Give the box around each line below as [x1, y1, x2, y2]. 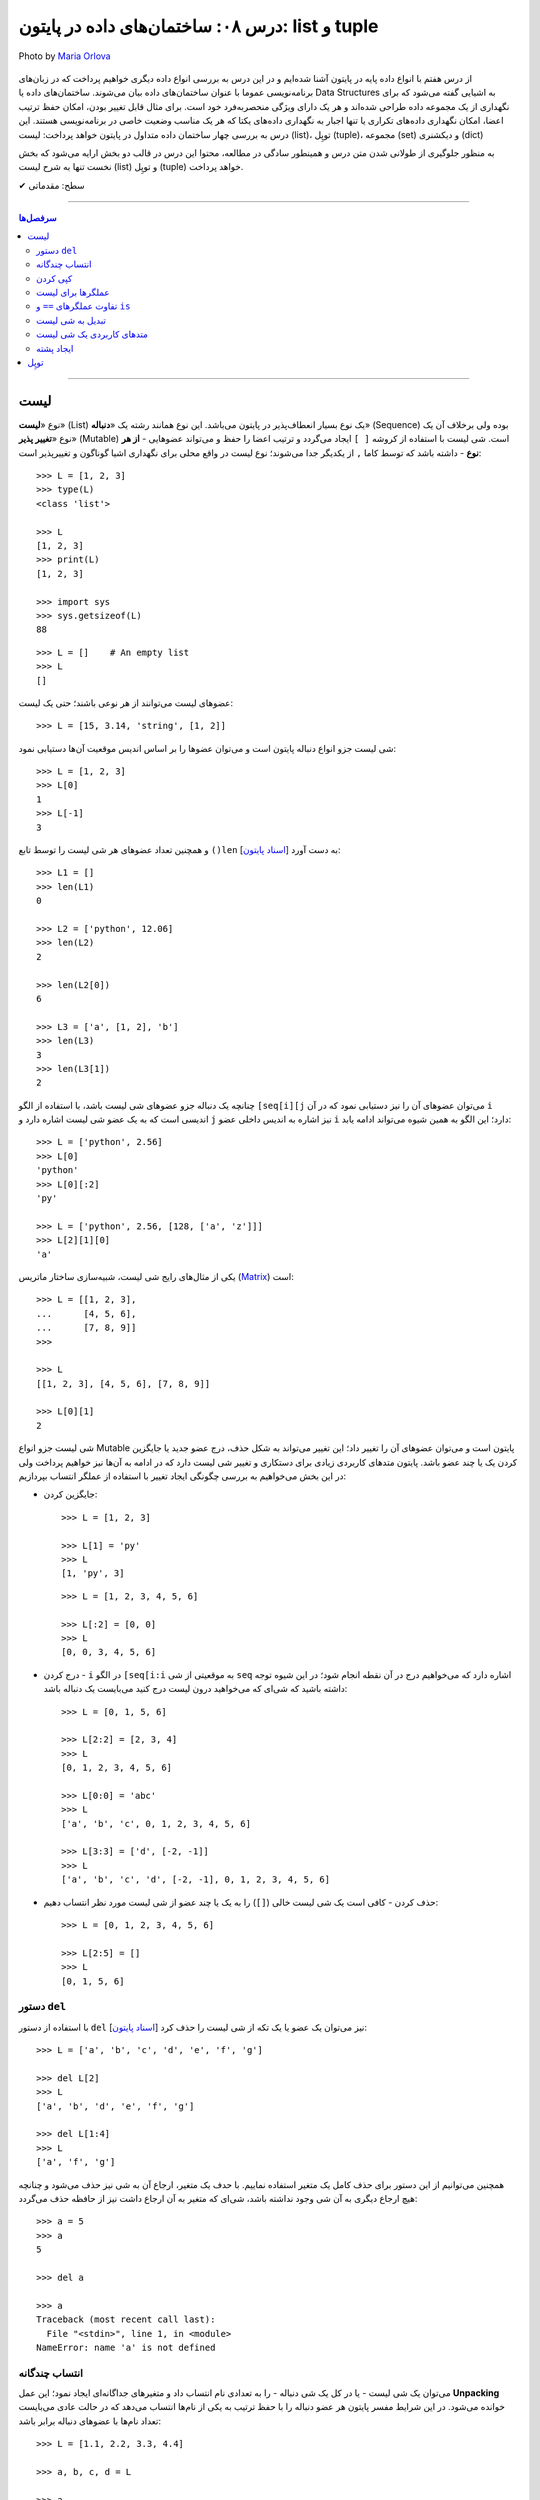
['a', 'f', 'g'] [36, 2156, 116, 2168]
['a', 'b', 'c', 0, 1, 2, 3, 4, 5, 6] [61, 1818, 252, 1829]
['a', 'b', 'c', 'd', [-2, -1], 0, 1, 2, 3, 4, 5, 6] [61, 1874, 330, 1885]
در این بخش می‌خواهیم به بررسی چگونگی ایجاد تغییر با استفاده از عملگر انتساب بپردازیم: [18, 1470, 347, 1482]
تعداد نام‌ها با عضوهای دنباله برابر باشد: [18, 2415, 162, 2427]
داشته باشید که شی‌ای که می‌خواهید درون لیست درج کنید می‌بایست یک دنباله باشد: [43, 1683, 348, 1695]
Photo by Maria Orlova [18, 50, 111, 62]
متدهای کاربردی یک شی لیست [36, 328, 149, 340]
